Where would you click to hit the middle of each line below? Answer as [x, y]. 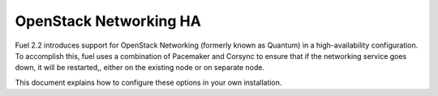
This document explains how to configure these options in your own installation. [148, 82]
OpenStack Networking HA [108, 21]
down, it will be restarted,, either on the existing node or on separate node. [140, 68]
